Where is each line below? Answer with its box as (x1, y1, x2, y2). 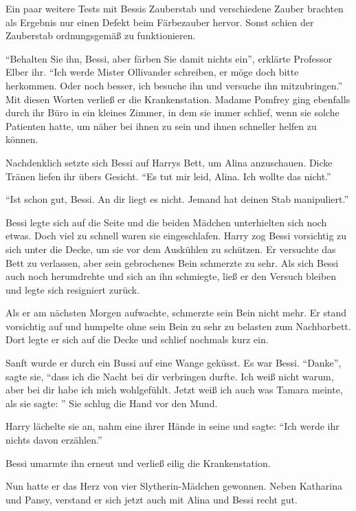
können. (5, 132, 38, 146)
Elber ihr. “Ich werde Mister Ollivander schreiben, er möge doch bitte (5, 65, 299, 79)
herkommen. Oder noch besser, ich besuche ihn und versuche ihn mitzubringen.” (5, 78, 343, 92)
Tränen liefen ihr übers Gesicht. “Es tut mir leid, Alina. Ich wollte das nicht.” (5, 168, 331, 183)
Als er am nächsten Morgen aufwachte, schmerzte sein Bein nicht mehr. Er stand (5, 305, 346, 320)
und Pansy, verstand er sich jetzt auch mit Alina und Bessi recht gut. (5, 492, 298, 506)
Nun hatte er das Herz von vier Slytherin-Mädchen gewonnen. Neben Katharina (5, 479, 342, 493)
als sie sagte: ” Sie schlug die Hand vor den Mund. (5, 395, 218, 410)
